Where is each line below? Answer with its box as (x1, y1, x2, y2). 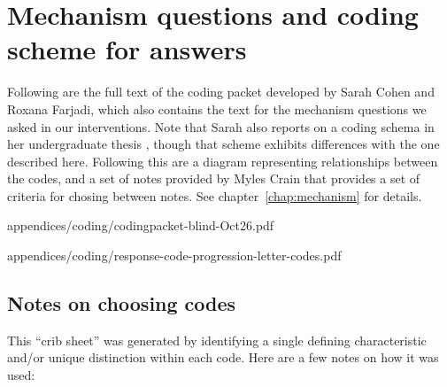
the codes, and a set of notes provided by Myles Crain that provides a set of (7, 169, 420, 188)
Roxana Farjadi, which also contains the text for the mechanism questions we (7, 99, 427, 118)
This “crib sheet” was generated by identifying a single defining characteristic (7, 330, 427, 349)
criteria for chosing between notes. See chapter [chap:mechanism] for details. (7, 186, 422, 205)
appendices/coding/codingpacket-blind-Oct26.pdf (7, 216, 274, 235)
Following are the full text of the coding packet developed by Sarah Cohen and (7, 82, 435, 101)
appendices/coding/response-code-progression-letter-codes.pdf (7, 246, 342, 265)
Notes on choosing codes (7, 290, 236, 317)
